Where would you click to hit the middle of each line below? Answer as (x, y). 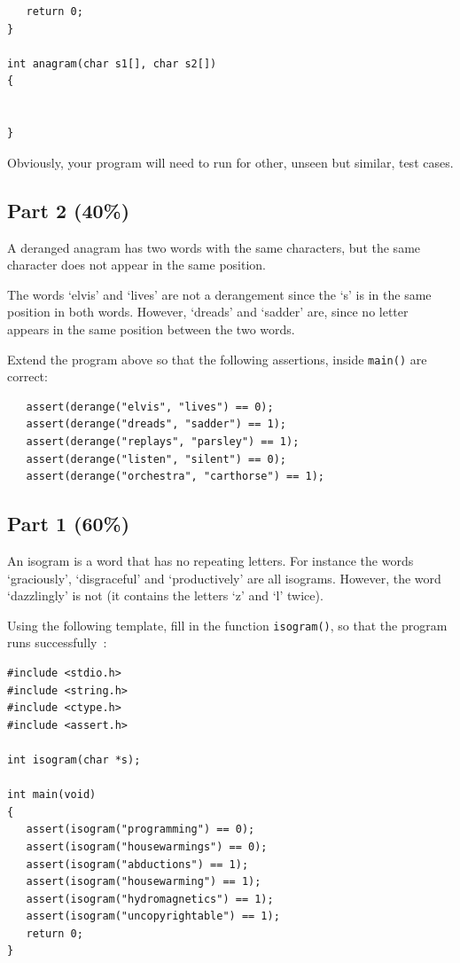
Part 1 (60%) (69, 524)
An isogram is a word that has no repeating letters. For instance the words (211, 560)
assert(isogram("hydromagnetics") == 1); (150, 899)
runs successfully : (57, 642)
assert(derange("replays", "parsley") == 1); (163, 441)
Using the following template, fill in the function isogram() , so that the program (227, 625)
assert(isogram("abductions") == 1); (137, 864)
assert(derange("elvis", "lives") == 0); (150, 407)
